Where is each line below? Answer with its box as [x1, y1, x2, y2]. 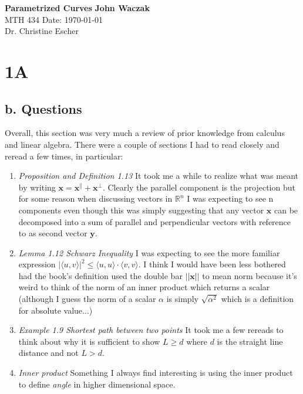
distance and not [18, 347, 79, 359]
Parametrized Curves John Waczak [5, 2, 150, 13]
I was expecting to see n [187, 192, 274, 205]
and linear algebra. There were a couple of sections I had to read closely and [5, 138, 280, 150]
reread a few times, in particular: [5, 150, 123, 162]
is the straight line [217, 335, 283, 347]
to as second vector [18, 227, 87, 239]
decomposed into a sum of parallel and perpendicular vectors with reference [18, 215, 291, 227]
